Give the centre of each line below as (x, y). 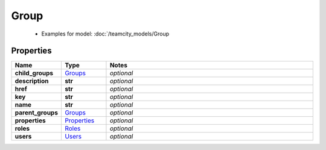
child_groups (34, 73)
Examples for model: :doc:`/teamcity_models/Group (105, 34)
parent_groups (37, 113)
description (32, 81)
